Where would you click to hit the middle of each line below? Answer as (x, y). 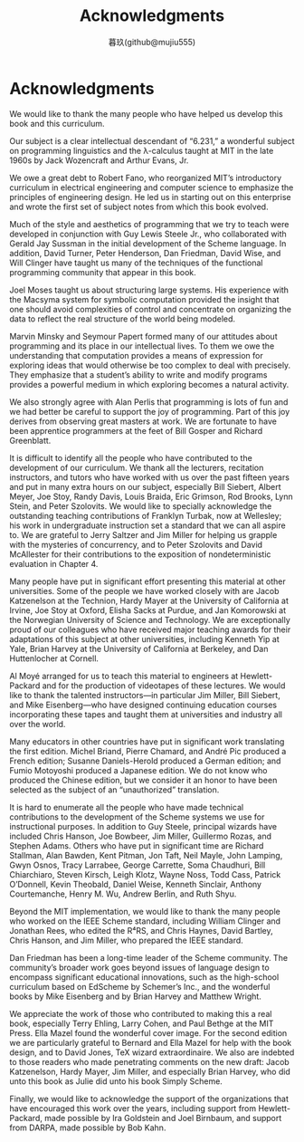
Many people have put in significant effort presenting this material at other (148, 581)
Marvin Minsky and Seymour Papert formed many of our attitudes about (143, 336)
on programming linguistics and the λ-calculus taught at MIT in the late (142, 150)
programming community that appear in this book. (103, 272)
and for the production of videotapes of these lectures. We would (164, 686)
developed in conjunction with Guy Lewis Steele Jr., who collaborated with (148, 234)
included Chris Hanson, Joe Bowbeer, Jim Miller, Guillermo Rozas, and (140, 836)
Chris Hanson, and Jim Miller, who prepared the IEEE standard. (127, 940)
